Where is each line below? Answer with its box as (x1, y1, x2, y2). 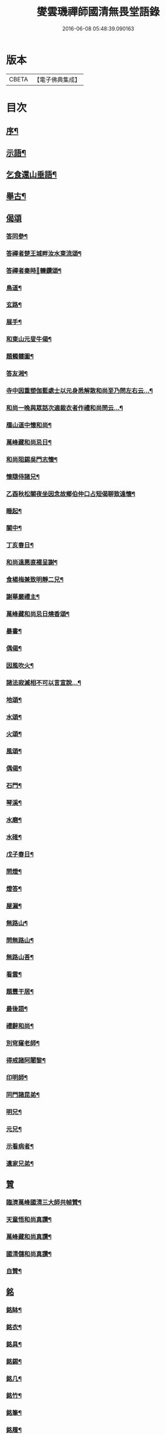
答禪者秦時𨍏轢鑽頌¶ (6, 266, 62, 275)
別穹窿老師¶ (6, 1039, 40, 1047)
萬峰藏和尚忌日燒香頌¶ (6, 610, 70, 618)
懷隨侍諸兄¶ (6, 472, 40, 481)
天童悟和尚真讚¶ (6, 1215, 52, 1224)
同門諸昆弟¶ (6, 1090, 40, 1098)
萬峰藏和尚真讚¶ (6, 1232, 52, 1241)
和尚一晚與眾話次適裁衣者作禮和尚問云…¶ (6, 403, 123, 412)
